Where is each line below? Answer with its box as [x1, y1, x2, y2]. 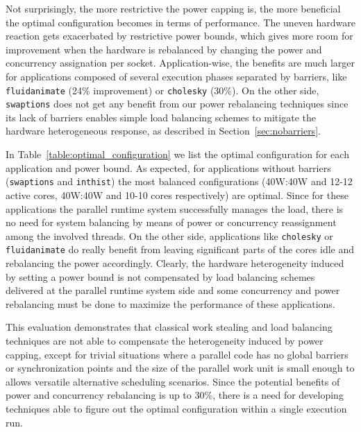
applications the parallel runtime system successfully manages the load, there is [6, 201, 344, 216]
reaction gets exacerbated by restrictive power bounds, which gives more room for [6, 28, 353, 43]
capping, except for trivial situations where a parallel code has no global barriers [6, 347, 349, 361]
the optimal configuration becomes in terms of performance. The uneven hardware [6, 15, 355, 29]
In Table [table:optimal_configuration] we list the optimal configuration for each [6, 147, 349, 162]
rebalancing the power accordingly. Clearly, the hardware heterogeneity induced [6, 256, 344, 270]
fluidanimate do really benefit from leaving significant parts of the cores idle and [6, 242, 355, 257]
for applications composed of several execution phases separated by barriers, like [6, 69, 347, 83]
